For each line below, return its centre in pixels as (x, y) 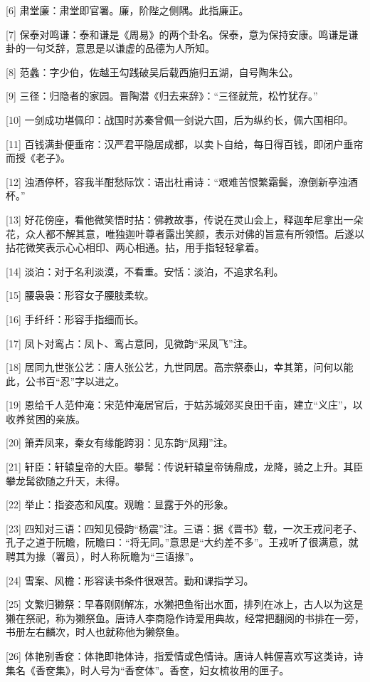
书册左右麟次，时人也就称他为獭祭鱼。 (95, 632)
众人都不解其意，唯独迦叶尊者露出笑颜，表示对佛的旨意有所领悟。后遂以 (195, 233)
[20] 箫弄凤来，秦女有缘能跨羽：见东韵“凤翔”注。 (120, 442)
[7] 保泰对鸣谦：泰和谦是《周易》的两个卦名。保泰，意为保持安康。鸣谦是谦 (182, 34)
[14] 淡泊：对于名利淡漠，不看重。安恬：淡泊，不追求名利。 (145, 271)
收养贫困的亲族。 (46, 418)
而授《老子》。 (38, 158)
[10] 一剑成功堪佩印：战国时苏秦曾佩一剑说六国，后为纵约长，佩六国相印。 (180, 119)
